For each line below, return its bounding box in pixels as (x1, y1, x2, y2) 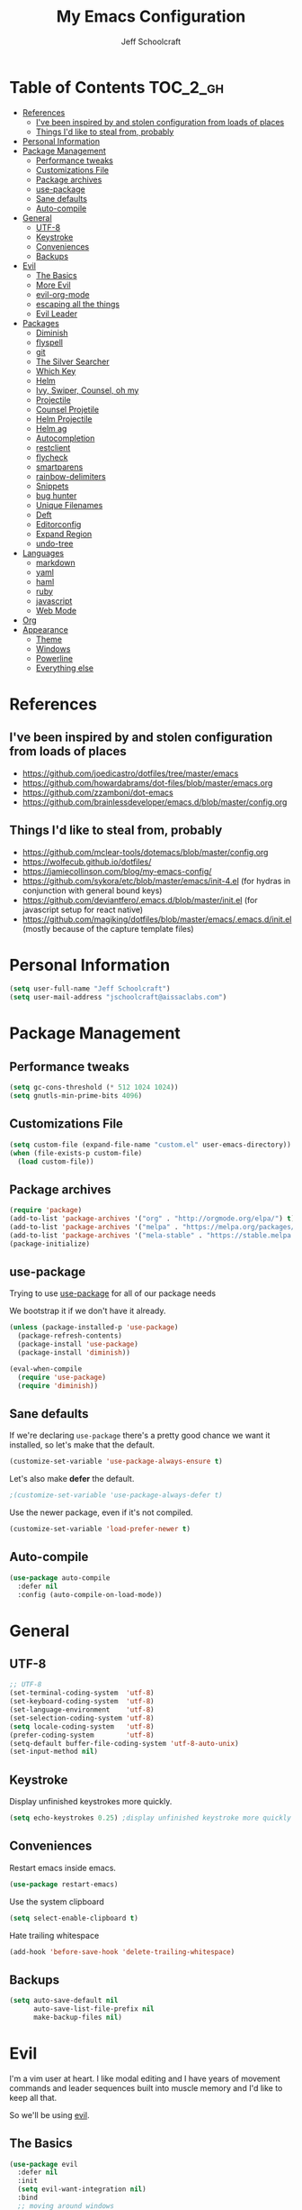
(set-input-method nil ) (9, 1747, 99, 1757)
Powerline (35, 653, 74, 663)
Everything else (35, 662, 94, 673)
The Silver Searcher (35, 356, 110, 367)
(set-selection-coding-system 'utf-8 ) (9, 1713, 155, 1722)
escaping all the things (35, 298, 120, 309)
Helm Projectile (35, 413, 93, 425)
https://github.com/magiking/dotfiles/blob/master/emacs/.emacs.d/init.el (22, 913, 292, 925)
